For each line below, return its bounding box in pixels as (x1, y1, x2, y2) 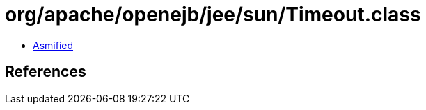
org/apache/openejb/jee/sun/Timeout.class (5, 3, 421, 26)
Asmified (33, 39, 74, 51)
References (5, 63, 86, 81)
